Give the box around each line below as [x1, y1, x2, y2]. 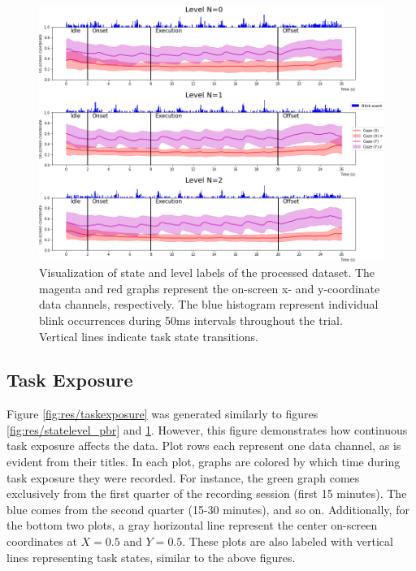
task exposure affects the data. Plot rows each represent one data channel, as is [6, 437, 401, 454]
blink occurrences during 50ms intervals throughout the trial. [39, 311, 343, 328]
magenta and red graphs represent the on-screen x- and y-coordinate [39, 279, 380, 296]
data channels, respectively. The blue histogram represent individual [39, 296, 379, 313]
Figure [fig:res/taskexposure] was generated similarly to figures [6, 405, 318, 422]
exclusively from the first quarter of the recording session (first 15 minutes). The [6, 485, 407, 502]
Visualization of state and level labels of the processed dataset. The [39, 264, 375, 281]
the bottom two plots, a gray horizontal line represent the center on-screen [6, 517, 378, 534]
